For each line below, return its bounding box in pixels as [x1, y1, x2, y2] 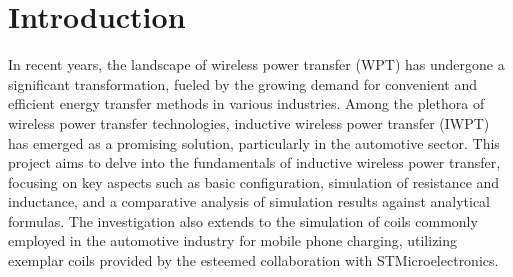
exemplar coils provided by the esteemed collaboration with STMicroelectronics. [8, 250, 499, 271]
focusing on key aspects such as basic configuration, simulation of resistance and [8, 171, 500, 192]
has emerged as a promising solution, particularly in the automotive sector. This [8, 132, 500, 153]
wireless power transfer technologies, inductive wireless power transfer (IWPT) [8, 112, 490, 133]
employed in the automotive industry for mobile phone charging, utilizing [8, 230, 458, 251]
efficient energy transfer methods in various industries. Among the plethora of [8, 93, 485, 114]
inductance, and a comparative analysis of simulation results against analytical [8, 191, 491, 212]
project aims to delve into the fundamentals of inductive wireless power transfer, [8, 152, 501, 173]
